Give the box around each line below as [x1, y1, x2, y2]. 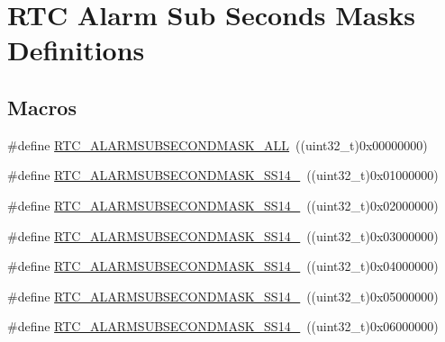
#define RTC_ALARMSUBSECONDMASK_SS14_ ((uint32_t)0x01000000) [7, 166, 439, 184]
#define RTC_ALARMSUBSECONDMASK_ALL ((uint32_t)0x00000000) [7, 135, 428, 154]
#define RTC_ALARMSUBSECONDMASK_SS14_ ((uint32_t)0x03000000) [7, 226, 439, 245]
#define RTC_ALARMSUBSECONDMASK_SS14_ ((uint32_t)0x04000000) [7, 256, 439, 275]
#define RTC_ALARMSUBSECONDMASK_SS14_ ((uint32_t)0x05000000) [7, 286, 439, 305]
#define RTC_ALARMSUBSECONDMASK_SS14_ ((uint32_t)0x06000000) [7, 317, 439, 336]
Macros [7, 93, 77, 121]
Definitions [7, 31, 145, 68]
